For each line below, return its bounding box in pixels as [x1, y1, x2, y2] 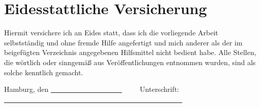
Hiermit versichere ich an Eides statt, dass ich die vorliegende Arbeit [4, 27, 218, 38]
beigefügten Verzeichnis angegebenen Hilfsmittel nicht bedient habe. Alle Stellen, [4, 47, 256, 58]
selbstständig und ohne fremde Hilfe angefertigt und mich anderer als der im [4, 37, 243, 47]
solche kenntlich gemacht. [4, 67, 83, 77]
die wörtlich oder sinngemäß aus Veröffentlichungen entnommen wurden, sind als [4, 57, 256, 67]
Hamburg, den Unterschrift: [4, 84, 179, 94]
